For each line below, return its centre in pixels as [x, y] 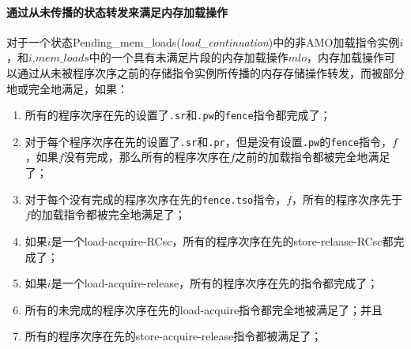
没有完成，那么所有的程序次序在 [147, 157]
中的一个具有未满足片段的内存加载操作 [189, 57]
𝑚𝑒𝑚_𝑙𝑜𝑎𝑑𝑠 [62, 59]
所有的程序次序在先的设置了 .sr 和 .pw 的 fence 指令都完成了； [178, 115]
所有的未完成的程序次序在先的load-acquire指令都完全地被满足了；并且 [204, 309]
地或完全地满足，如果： [67, 88]
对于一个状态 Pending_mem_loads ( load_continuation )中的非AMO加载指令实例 [203, 41]
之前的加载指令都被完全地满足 [313, 157]
